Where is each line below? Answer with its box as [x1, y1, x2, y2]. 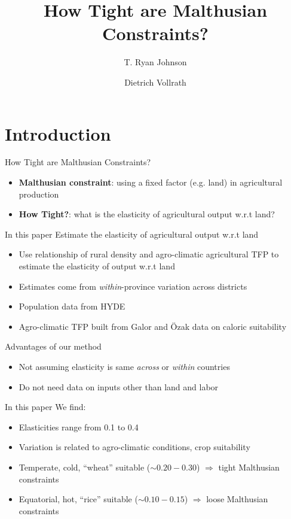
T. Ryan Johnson [124, 56, 187, 68]
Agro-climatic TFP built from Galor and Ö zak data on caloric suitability [19, 320, 287, 332]
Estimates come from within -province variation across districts [19, 280, 247, 292]
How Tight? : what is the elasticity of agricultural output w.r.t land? [19, 208, 275, 220]
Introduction [5, 121, 111, 145]
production [19, 187, 59, 200]
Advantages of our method [5, 340, 102, 353]
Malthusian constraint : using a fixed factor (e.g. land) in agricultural [19, 176, 283, 189]
